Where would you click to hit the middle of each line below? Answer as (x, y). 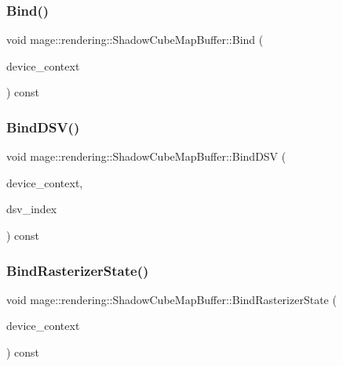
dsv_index (32, 209)
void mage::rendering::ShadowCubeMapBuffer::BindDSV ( (146, 156)
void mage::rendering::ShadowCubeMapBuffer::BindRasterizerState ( (171, 299)
